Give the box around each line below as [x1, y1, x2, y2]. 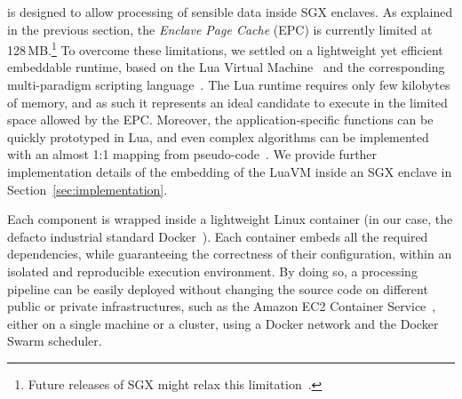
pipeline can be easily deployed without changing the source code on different [7, 279, 428, 298]
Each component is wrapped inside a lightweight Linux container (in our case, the [7, 210, 453, 228]
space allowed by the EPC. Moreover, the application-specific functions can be [7, 110, 434, 129]
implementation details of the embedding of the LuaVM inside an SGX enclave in [7, 163, 452, 180]
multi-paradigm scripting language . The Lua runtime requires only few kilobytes [7, 76, 450, 94]
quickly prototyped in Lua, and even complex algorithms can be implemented [7, 127, 429, 146]
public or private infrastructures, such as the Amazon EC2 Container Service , [7, 297, 436, 315]
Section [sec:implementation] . [7, 180, 168, 198]
